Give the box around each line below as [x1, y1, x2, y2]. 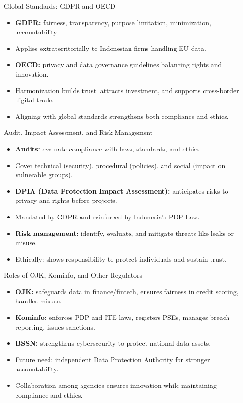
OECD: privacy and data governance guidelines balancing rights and [15, 59, 222, 69]
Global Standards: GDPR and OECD [4, 1, 116, 11]
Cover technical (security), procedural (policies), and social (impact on [15, 160, 226, 170]
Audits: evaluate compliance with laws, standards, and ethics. [15, 143, 202, 153]
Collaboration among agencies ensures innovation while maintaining [15, 380, 217, 390]
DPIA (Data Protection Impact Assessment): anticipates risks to [15, 185, 228, 196]
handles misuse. [15, 296, 62, 306]
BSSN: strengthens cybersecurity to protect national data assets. [15, 338, 211, 348]
